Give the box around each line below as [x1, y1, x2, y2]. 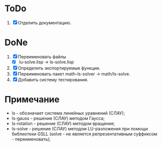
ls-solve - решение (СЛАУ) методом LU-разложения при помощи [11, 125, 148, 131]
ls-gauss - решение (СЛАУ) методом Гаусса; [11, 115, 105, 121]
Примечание [4, 94, 60, 105]
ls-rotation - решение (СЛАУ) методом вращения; [11, 121, 115, 126]
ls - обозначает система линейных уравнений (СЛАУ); [11, 110, 125, 116]
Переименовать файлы [18, 53, 66, 59]
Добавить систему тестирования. [18, 76, 89, 82]
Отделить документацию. [18, 20, 72, 25]
